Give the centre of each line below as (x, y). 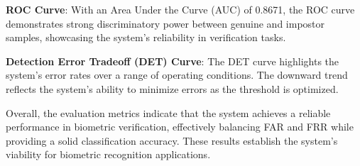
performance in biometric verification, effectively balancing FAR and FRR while (180, 127)
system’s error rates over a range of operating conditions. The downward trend (177, 75)
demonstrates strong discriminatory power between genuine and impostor (165, 23)
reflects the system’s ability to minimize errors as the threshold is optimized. (172, 88)
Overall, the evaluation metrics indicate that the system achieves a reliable (168, 112)
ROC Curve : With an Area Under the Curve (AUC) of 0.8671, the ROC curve (180, 9)
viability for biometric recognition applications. (108, 154)
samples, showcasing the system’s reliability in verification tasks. (146, 37)
